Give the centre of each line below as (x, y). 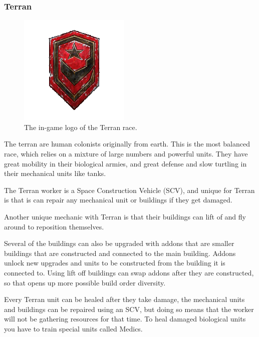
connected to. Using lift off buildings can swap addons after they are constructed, (129, 272)
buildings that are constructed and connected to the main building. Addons (120, 253)
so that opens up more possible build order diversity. (85, 282)
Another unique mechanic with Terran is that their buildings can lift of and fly (125, 216)
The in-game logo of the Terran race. (81, 127)
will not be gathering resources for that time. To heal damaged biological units (125, 319)
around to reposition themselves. (54, 226)
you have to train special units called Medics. (73, 328)
